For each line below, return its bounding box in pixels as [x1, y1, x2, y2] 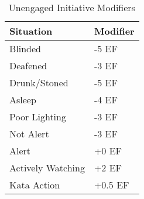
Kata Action [9, 178, 60, 191]
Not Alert [9, 127, 49, 140]
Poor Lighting [9, 110, 66, 123]
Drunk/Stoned [9, 76, 68, 89]
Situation [9, 24, 53, 38]
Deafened [9, 59, 47, 72]
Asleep [9, 93, 36, 106]
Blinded [9, 42, 42, 55]
